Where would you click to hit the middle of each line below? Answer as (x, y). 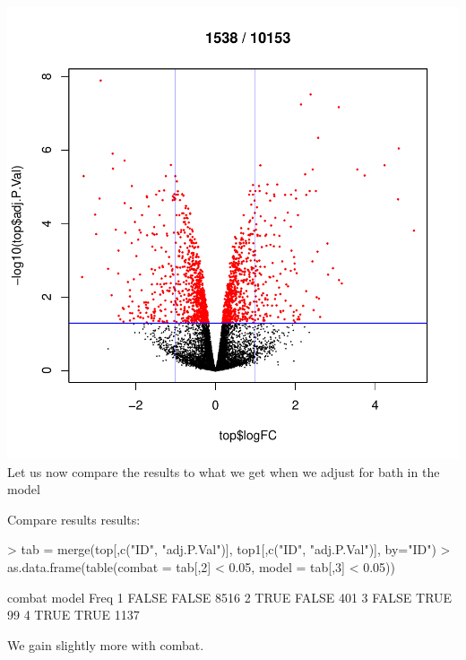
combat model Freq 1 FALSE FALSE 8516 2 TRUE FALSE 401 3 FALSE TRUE (230, 597)
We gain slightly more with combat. (106, 644)
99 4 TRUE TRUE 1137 (73, 615)
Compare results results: (74, 519)
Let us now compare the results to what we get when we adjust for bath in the (224, 471)
